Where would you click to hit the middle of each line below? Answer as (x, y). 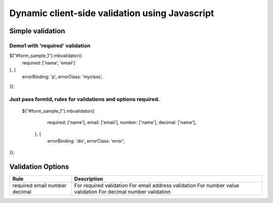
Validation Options (39, 167)
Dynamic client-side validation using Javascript (112, 13)
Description (88, 179)
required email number (39, 185)
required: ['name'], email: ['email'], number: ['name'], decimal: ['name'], (122, 122)
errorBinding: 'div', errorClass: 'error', (86, 141)
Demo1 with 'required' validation (50, 45)
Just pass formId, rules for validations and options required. (85, 99)
